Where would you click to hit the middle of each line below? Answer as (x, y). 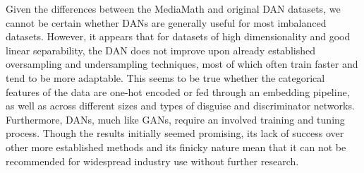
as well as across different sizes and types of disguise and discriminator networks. (180, 106)
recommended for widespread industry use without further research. (152, 161)
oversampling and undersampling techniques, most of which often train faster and (182, 64)
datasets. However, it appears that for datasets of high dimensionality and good (178, 36)
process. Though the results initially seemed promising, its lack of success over (175, 133)
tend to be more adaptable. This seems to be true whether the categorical (165, 77)
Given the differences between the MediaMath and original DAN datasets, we (173, 8)
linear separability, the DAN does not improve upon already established (160, 50)
